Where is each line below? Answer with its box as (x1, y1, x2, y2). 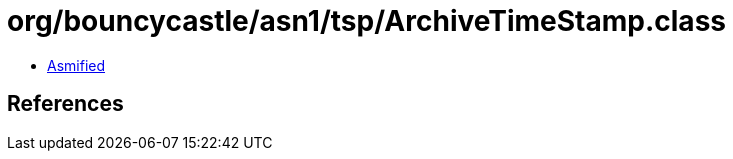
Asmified (47, 56, 106, 74)
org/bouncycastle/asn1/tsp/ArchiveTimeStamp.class (7, 4, 726, 38)
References (7, 91, 124, 117)
